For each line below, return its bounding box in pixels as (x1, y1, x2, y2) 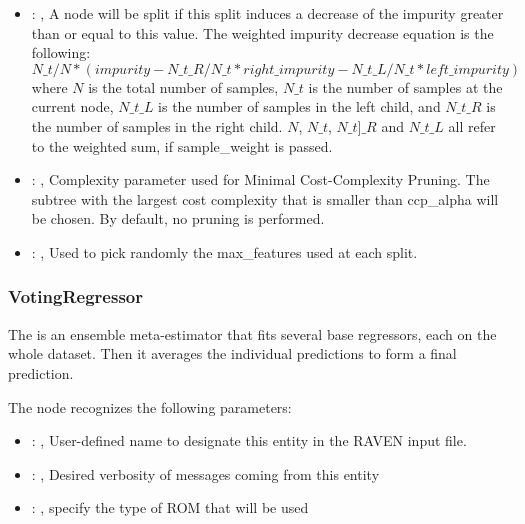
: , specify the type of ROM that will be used (31, 497, 309, 518)
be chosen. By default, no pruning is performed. (31, 208, 325, 229)
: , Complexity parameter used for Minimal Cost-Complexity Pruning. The (31, 169, 490, 190)
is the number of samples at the (308, 76, 503, 97)
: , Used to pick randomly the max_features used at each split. (31, 241, 418, 262)
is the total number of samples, (88, 76, 279, 97)
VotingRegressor (8, 284, 143, 309)
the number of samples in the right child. (31, 115, 283, 136)
